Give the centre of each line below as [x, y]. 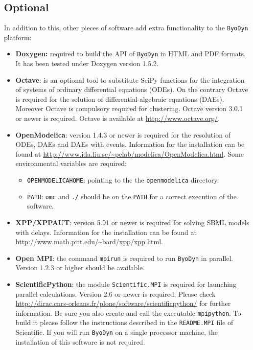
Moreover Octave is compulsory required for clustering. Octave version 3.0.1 [129, 108]
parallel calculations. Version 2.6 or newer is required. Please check [115, 293]
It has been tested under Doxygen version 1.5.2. [87, 63]
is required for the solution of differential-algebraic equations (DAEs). [120, 99]
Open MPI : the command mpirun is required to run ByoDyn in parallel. [124, 258]
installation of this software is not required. [80, 341]
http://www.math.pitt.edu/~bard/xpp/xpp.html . [89, 242]
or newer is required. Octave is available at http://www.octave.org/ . [118, 118]
